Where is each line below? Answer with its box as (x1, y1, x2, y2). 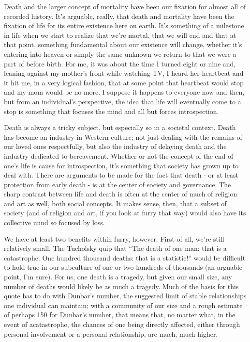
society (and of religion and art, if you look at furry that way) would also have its (4, 208, 246, 218)
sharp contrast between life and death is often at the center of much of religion (4, 189, 237, 199)
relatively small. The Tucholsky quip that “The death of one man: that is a (4, 243, 227, 253)
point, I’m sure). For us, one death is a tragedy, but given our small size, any (4, 272, 232, 282)
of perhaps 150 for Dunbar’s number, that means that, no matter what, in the (4, 309, 235, 320)
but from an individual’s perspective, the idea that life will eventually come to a (4, 96, 241, 106)
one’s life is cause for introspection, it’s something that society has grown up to (4, 160, 239, 170)
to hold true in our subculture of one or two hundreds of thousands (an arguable (4, 262, 242, 272)
